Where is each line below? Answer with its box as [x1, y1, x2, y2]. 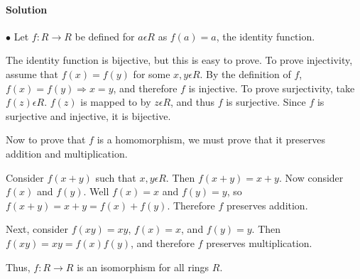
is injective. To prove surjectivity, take [188, 80, 355, 95]
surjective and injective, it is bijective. [6, 108, 171, 123]
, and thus [170, 94, 214, 109]
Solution [6, 1, 48, 16]
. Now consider [278, 170, 344, 185]
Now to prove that [6, 132, 86, 147]
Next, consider [6, 221, 69, 236]
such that [95, 170, 136, 185]
